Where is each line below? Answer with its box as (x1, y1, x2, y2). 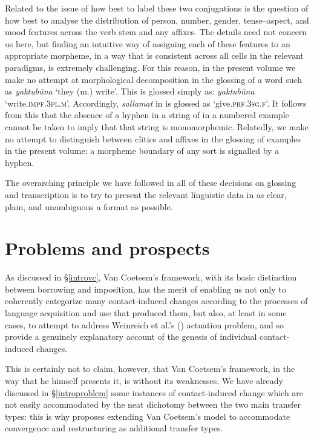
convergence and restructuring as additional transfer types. (5, 422, 223, 434)
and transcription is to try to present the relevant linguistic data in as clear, (5, 188, 287, 201)
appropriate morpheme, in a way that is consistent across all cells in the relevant (5, 49, 304, 62)
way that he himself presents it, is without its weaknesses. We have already (5, 374, 283, 387)
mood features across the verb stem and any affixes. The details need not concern (5, 25, 307, 38)
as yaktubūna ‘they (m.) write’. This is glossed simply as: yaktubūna (5, 85, 255, 98)
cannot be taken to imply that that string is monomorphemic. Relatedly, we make (5, 120, 309, 133)
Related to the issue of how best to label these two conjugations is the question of (5, 2, 309, 14)
